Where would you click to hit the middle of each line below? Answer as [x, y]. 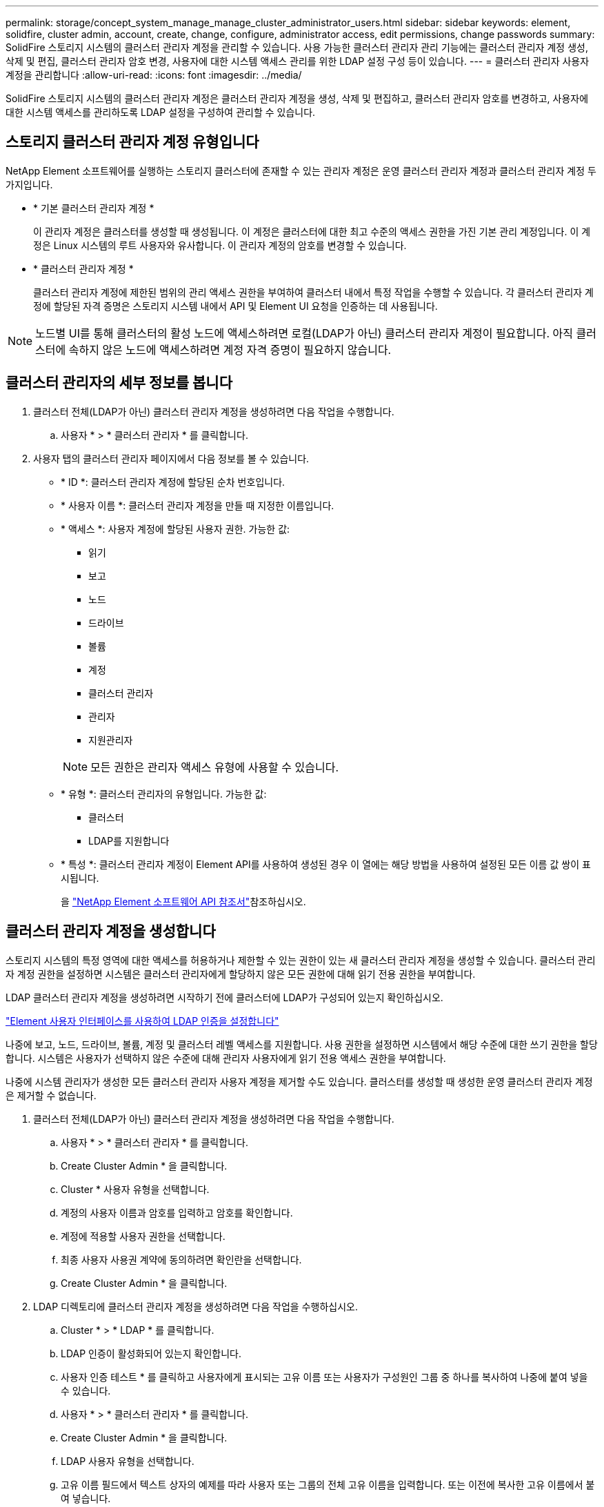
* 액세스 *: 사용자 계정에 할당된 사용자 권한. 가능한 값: [175, 529]
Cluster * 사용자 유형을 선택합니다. [135, 1189]
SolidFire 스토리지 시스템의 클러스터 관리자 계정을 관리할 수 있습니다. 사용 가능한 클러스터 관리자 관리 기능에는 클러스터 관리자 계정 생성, [297, 47]
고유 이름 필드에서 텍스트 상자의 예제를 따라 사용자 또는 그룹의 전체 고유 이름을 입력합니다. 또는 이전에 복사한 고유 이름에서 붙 [328, 1484]
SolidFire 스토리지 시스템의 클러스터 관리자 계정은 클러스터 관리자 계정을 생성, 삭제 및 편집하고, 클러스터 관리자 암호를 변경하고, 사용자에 [297, 98]
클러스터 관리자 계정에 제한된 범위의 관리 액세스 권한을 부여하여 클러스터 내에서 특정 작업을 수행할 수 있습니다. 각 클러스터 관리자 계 [314, 292]
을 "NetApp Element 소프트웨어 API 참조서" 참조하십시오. [183, 901]
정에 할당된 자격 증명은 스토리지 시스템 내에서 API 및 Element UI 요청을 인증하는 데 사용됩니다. [235, 306]
